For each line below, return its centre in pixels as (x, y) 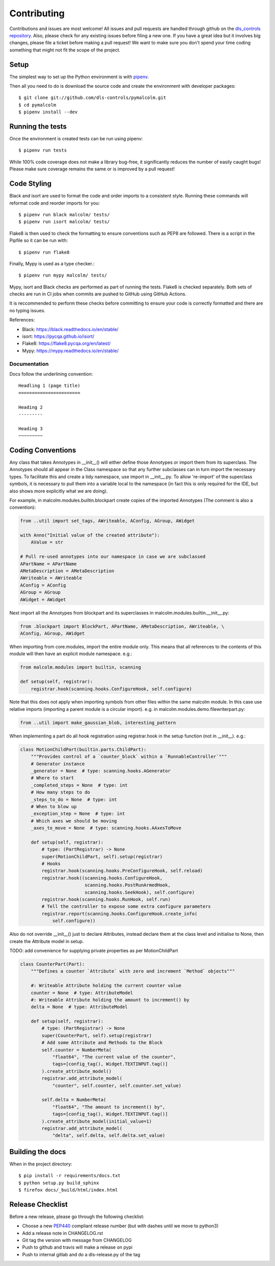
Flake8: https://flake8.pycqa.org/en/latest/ (66, 343)
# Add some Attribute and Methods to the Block (102, 1043)
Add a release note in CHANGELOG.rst (63, 1233)
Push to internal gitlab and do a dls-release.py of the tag (81, 1254)
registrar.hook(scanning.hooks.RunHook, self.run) (106, 900)
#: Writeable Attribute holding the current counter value (106, 986)
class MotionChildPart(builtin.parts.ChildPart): (83, 749)
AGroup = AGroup (40, 592)
